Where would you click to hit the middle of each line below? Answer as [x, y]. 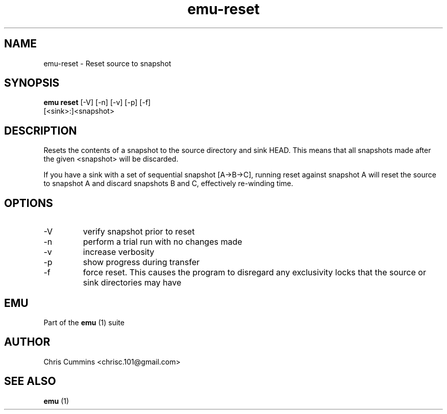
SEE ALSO [30, 381]
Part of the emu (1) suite [84, 322]
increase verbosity [119, 252]
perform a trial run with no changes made [163, 242]
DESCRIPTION [41, 131]
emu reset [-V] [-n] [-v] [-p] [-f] [97, 102]
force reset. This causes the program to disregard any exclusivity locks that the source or [254, 273]
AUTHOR [27, 342]
